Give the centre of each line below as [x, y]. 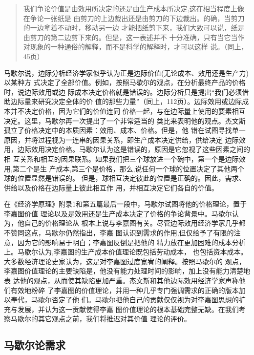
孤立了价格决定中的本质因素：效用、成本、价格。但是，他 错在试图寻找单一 [125, 130]
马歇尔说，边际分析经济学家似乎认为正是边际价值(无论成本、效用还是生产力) [126, 73]
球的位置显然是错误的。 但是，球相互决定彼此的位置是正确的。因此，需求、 [125, 178]
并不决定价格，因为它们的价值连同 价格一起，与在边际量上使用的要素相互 [128, 111]
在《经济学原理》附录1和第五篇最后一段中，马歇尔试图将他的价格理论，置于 [125, 204]
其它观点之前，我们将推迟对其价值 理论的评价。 [114, 319]
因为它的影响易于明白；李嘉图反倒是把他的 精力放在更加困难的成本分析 [131, 242]
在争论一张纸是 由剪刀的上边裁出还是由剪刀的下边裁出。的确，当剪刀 [134, 18]
